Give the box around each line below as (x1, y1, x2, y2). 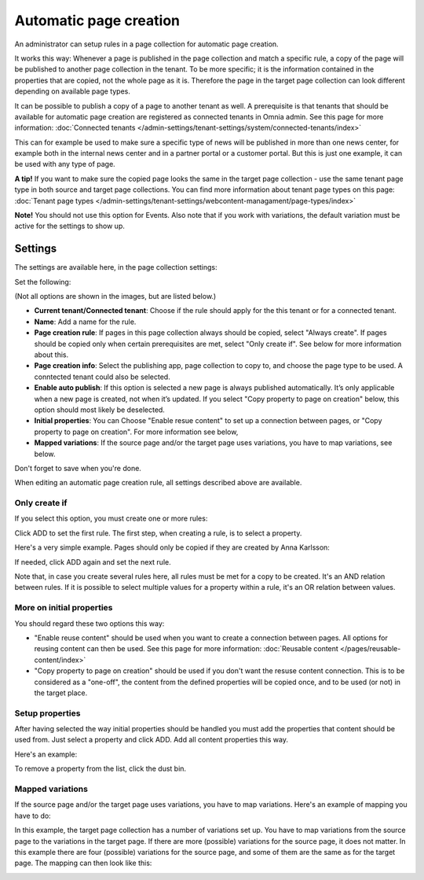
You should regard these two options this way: (14, 618, 165, 628)
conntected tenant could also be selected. (34, 372, 170, 381)
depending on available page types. (14, 87, 131, 96)
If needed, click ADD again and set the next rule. (14, 557, 172, 566)
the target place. (34, 688, 88, 698)
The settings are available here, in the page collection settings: (14, 263, 217, 272)
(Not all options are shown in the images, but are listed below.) (14, 292, 217, 301)
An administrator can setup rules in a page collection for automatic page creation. (14, 39, 279, 49)
